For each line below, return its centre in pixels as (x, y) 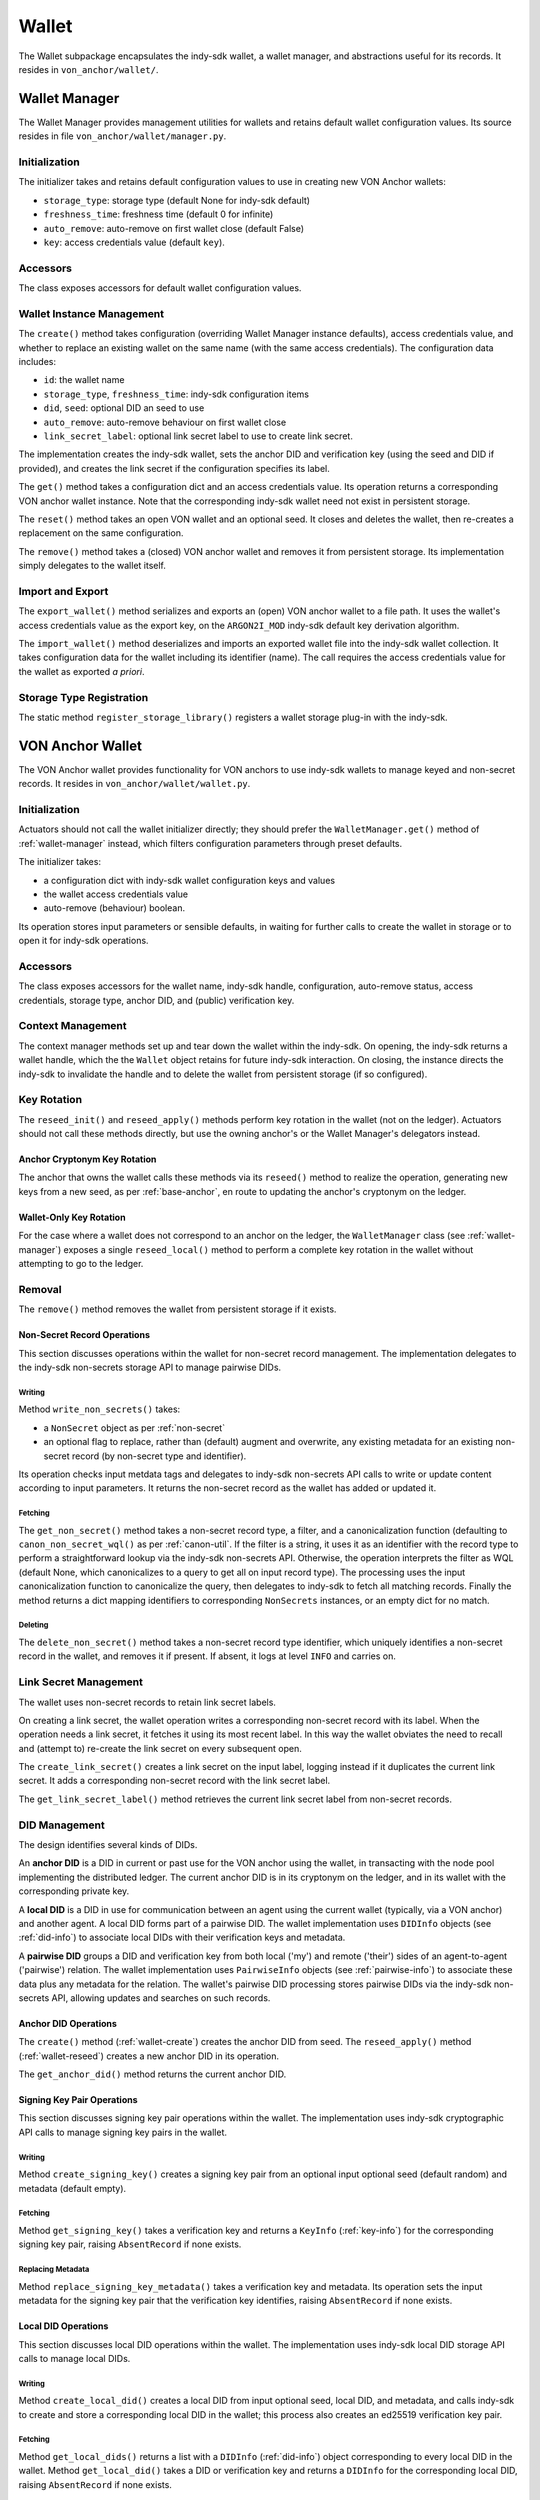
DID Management (61, 1825)
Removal (40, 1289)
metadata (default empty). (72, 2188)
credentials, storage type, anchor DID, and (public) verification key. (156, 1000)
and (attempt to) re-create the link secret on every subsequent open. (160, 1748)
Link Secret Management (81, 1682)
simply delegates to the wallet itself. (92, 566)
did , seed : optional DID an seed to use (124, 408)
